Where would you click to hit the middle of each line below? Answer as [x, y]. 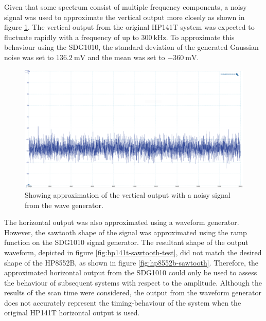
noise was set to [29, 57]
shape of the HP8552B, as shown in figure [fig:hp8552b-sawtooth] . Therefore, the [131, 262]
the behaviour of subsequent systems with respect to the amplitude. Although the [133, 282]
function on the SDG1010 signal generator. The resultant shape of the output [126, 242]
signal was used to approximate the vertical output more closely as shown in [125, 17]
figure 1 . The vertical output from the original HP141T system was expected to [129, 27]
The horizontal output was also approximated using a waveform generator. [122, 222]
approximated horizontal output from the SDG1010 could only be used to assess [131, 272]
